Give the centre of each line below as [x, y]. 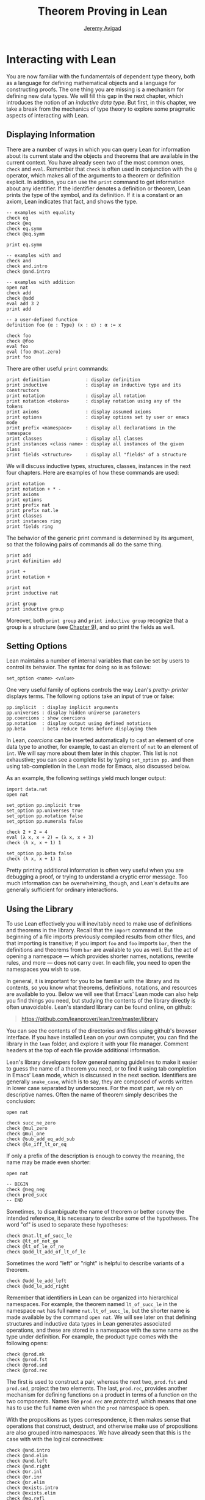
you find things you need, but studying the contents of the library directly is [101, 1001]
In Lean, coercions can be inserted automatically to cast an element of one [100, 740]
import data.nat [27, 789]
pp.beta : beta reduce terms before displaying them [81, 729]
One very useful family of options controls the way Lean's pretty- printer [97, 690]
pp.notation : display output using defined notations [79, 724]
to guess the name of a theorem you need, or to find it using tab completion [101, 1069]
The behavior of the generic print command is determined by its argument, [100, 538]
